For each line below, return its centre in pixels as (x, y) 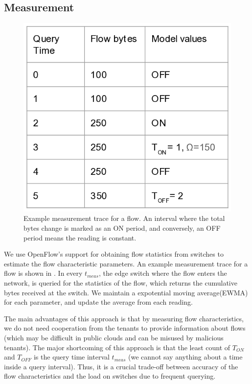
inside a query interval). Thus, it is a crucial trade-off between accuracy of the (121, 366)
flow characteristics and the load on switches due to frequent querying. (110, 376)
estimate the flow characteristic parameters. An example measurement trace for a (126, 263)
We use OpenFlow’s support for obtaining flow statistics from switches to (114, 254)
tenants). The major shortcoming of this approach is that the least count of (117, 347)
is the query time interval (71, 357)
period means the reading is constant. (80, 237)
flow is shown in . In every (43, 273)
